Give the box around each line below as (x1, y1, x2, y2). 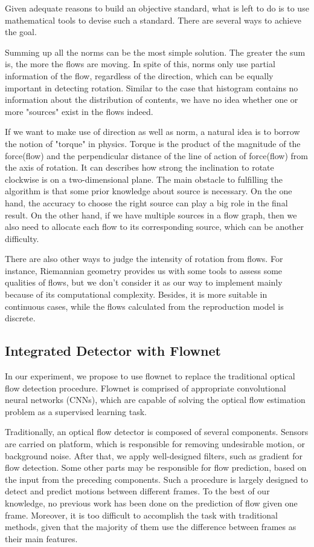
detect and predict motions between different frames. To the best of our (5, 485, 270, 497)
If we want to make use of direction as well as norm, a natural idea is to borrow (5, 125, 300, 138)
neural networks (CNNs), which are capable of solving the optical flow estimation (5, 393, 306, 406)
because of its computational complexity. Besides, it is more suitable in (5, 288, 268, 301)
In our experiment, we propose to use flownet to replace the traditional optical (5, 370, 295, 382)
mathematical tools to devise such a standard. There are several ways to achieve (5, 13, 301, 26)
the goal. (5, 25, 37, 38)
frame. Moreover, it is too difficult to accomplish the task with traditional (5, 508, 278, 521)
